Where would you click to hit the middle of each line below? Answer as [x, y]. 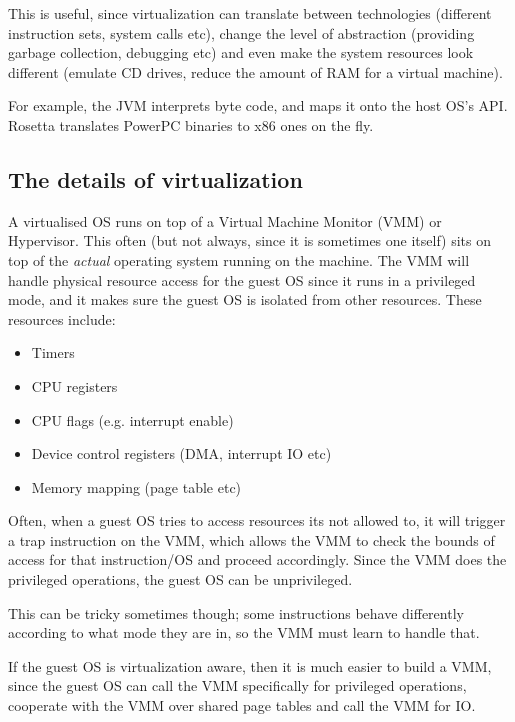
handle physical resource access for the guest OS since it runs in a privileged [242, 279]
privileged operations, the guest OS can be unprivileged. [180, 579]
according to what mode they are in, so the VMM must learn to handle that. [244, 632]
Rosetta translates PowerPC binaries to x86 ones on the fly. [191, 124]
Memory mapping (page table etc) [136, 486]
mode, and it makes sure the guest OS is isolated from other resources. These [245, 299]
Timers [53, 352]
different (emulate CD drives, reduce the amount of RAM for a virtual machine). [255, 71]
